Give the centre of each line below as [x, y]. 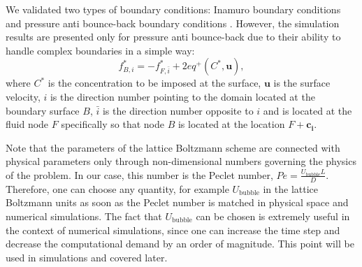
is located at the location [231, 124]
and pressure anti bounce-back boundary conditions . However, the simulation [173, 23]
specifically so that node [113, 124]
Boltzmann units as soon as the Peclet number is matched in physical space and [177, 202]
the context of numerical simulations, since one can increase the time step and [173, 230]
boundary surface [43, 110]
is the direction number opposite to [178, 110]
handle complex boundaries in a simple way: [100, 50]
